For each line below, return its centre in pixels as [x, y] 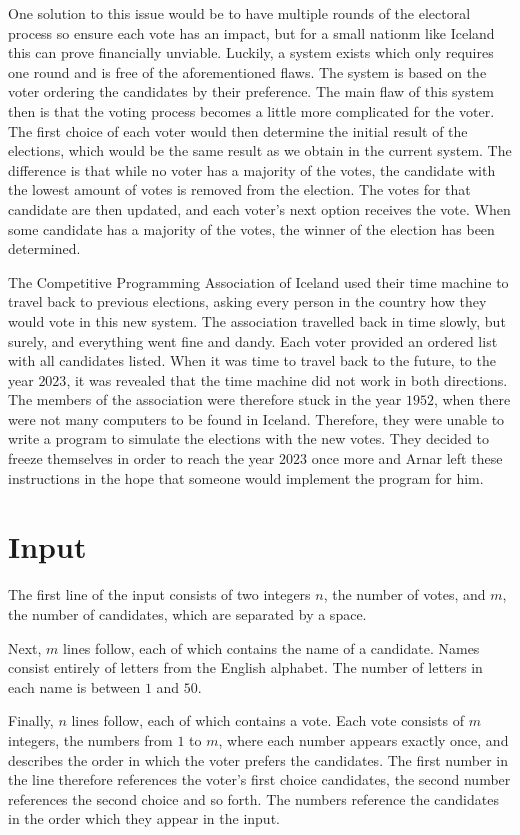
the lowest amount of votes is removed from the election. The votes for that [239, 189]
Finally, [31, 720]
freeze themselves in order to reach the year [141, 458]
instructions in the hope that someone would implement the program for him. [246, 477]
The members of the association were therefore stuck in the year [205, 399]
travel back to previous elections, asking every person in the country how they [247, 301]
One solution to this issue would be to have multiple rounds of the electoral [239, 13]
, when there [472, 399]
